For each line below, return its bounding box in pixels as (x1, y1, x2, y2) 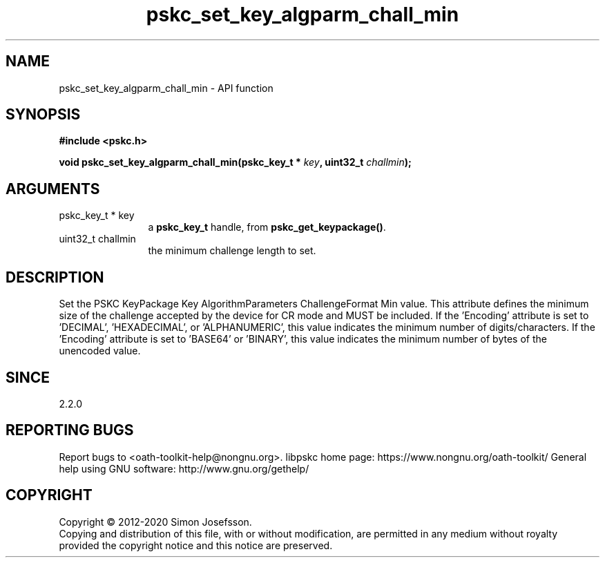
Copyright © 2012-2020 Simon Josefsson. (59, 515, 252, 528)
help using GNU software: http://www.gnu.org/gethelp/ (59, 462, 309, 475)
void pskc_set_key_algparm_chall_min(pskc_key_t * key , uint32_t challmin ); (59, 156, 412, 169)
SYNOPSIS (6, 106, 81, 124)
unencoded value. (59, 345, 141, 357)
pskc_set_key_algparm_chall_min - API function (59, 82, 273, 94)
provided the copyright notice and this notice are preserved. (59, 539, 333, 551)
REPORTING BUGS (6, 421, 134, 439)
